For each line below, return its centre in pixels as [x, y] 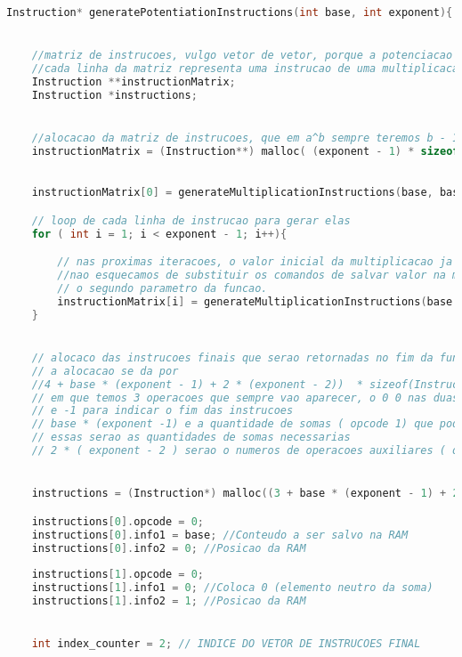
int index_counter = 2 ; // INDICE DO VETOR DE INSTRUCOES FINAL [226, 644]
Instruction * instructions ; [114, 95]
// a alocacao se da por [105, 371]
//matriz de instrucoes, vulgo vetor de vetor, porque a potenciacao [242, 56]
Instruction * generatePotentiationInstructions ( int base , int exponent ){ [230, 12]
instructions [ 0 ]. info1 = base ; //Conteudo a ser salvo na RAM [220, 535]
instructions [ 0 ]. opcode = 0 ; [118, 521]
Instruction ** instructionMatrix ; [134, 81]
